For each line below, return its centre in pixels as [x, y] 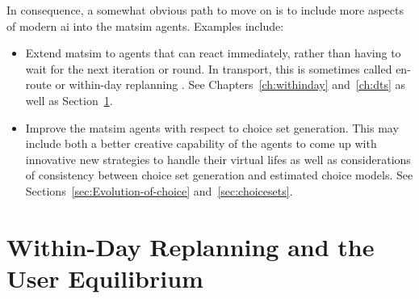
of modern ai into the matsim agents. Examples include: [145, 25]
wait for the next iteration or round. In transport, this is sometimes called [209, 68]
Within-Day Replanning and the [191, 246]
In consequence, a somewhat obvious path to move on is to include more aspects [205, 10]
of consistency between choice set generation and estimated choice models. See [219, 175]
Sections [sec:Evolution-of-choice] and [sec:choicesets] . [159, 190]
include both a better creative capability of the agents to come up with [201, 143]
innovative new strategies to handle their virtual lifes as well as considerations [218, 159]
